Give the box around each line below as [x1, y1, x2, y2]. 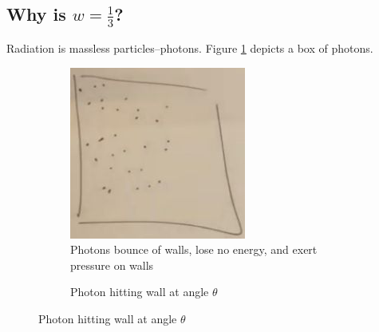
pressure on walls [70, 256, 154, 273]
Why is [6, 2, 66, 26]
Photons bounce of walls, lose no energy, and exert [70, 241, 318, 258]
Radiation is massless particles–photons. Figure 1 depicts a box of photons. [6, 40, 373, 57]
